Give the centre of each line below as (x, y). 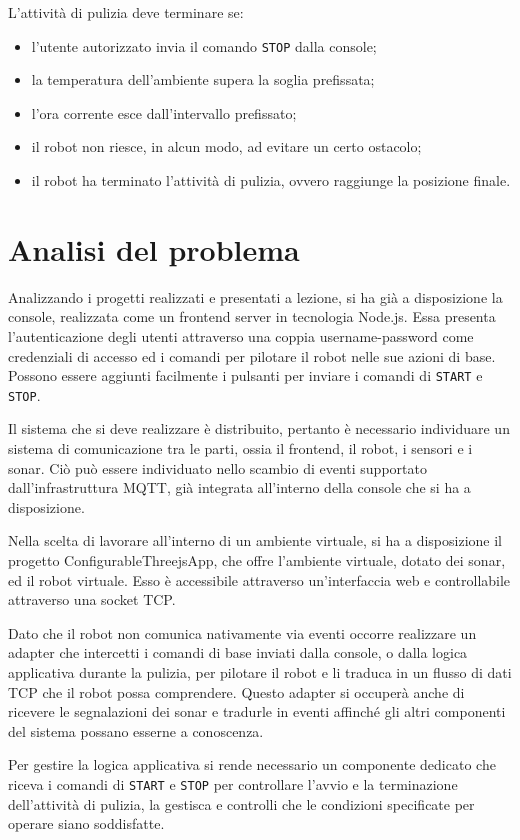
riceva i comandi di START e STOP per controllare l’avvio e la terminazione (233, 783)
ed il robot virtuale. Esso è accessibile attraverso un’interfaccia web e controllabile (259, 579)
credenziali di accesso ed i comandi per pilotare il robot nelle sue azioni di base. (252, 355)
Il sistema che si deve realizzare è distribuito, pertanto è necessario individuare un (259, 428)
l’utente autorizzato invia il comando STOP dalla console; (204, 45)
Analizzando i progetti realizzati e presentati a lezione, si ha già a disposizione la (255, 296)
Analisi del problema (154, 248)
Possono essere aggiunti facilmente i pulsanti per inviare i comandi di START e (245, 375)
